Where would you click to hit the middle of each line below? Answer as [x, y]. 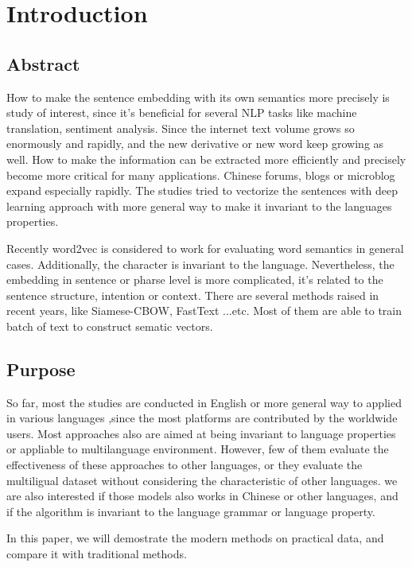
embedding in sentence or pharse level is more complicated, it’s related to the [195, 280]
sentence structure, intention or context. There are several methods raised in [193, 295]
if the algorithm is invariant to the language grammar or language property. [191, 511]
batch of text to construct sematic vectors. [110, 326]
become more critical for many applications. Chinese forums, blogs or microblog [201, 175]
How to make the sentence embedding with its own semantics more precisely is [198, 97]
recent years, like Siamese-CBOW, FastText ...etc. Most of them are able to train [204, 311]
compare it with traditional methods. [97, 554]
